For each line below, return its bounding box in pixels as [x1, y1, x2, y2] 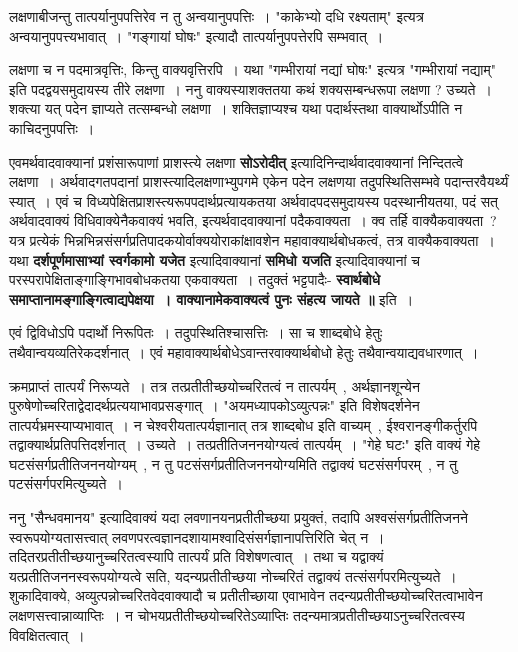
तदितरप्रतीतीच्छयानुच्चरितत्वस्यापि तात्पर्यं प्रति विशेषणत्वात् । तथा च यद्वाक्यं [9, 546, 384, 567]
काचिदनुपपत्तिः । [9, 117, 95, 138]
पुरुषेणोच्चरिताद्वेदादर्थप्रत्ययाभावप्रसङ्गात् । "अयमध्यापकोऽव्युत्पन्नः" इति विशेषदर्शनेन [9, 395, 420, 416]
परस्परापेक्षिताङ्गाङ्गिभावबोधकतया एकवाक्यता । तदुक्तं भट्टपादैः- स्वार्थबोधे [9, 269, 381, 290]
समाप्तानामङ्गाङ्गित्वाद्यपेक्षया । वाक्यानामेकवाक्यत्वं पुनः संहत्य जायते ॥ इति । [9, 288, 414, 309]
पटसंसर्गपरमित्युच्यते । [9, 473, 123, 494]
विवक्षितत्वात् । [9, 624, 85, 645]
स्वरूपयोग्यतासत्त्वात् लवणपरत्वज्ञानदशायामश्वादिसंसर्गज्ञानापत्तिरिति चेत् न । [9, 526, 385, 547]
